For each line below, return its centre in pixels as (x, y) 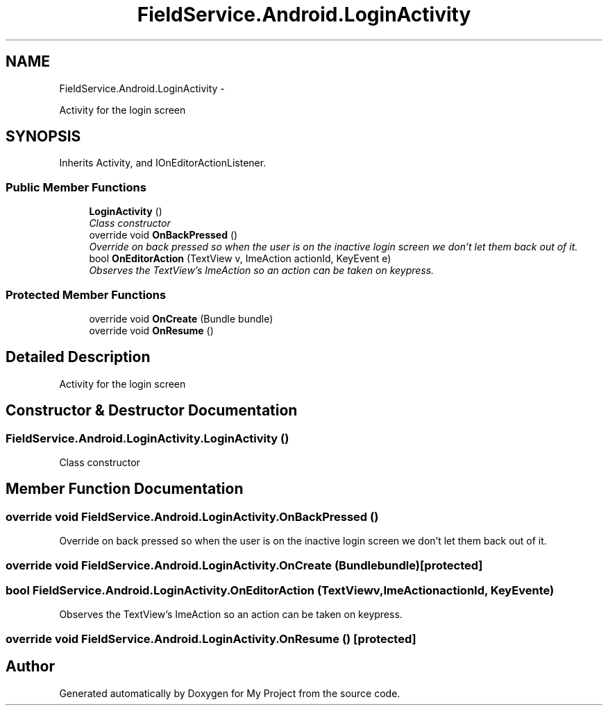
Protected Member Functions (86, 294)
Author (30, 667)
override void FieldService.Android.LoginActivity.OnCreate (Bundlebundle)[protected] (244, 565)
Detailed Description (78, 357)
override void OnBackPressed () (163, 235)
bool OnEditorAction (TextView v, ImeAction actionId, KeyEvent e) (240, 259)
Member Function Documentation (125, 489)
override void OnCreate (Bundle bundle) (181, 318)
